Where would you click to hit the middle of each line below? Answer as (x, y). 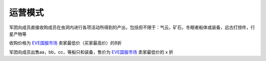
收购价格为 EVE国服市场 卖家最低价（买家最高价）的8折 (66, 43)
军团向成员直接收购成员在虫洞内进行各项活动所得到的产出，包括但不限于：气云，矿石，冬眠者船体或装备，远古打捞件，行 (132, 27)
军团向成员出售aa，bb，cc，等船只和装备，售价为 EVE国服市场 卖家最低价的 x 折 (91, 52)
